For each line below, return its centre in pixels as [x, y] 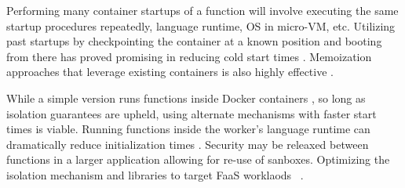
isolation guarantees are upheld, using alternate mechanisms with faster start [192, 113]
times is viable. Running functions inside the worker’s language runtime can [188, 129]
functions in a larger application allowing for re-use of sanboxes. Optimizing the [198, 159]
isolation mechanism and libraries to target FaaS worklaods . [155, 174]
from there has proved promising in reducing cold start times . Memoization [189, 56]
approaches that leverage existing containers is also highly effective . [170, 72]
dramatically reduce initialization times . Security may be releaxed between [188, 144]
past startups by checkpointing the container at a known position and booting [194, 41]
